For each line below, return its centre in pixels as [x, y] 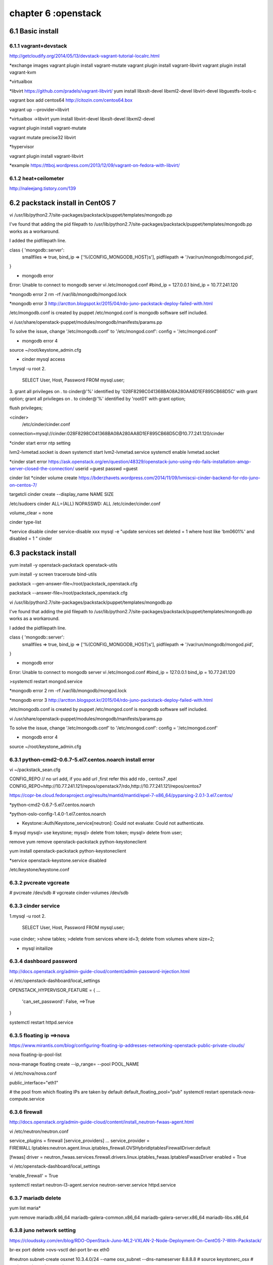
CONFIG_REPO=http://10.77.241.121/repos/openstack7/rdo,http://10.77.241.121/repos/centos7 [105, 786]
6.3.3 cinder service [35, 906]
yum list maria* [25, 1208]
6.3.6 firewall [26, 1112]
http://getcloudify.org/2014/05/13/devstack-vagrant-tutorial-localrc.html [84, 56]
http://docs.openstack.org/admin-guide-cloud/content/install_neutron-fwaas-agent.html [102, 1122]
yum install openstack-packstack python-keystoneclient [68, 851]
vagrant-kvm [23, 72]
